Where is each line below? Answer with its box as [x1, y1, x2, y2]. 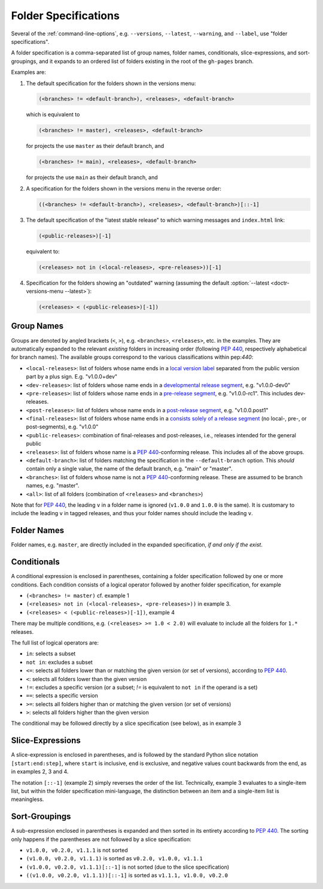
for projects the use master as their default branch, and [26, 143, 164, 150]
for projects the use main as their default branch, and [26, 174, 158, 181]
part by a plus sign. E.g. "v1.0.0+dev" [26, 373, 118, 380]
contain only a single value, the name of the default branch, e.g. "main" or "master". [26, 465, 233, 473]
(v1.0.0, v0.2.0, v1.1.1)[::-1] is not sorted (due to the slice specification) [26, 863, 230, 870]
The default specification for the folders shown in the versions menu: [26, 80, 197, 87]
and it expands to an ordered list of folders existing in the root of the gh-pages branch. [39, 58, 254, 65]
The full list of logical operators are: [11, 639, 99, 646]
